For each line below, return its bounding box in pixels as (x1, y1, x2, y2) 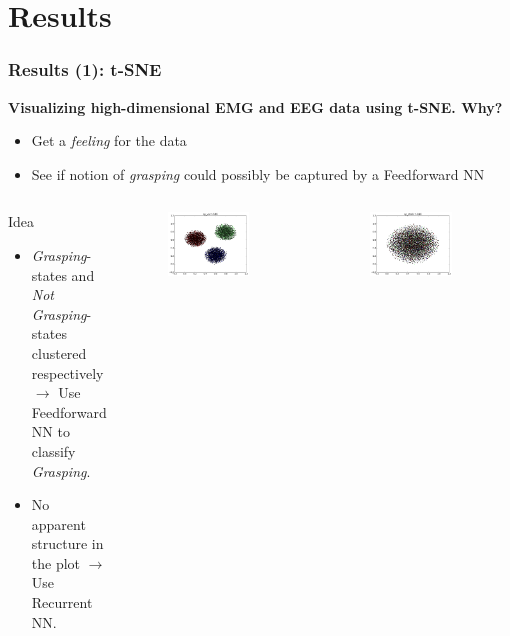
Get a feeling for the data (31, 130, 187, 151)
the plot (31, 552, 81, 573)
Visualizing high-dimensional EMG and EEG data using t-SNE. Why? (8, 96, 503, 117)
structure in (31, 533, 104, 554)
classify (31, 440, 76, 461)
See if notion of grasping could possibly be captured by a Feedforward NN (31, 163, 485, 184)
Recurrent (31, 592, 93, 613)
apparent (31, 513, 86, 534)
